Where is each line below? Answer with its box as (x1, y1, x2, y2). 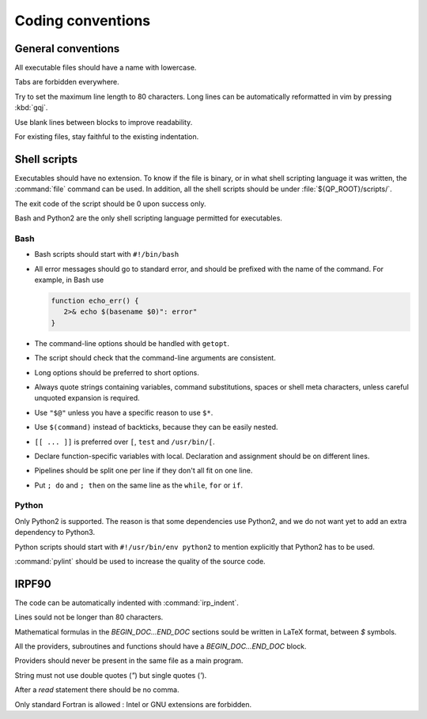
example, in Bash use (34, 275, 104, 284)
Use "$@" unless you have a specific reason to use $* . (34, 408, 213, 417)
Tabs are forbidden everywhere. (14, 77, 120, 87)
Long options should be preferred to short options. (34, 367, 199, 377)
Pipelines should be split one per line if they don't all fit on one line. (34, 466, 253, 476)
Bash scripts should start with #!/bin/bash (34, 250, 179, 259)
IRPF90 (14, 577, 51, 590)
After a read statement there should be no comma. (14, 685, 179, 695)
